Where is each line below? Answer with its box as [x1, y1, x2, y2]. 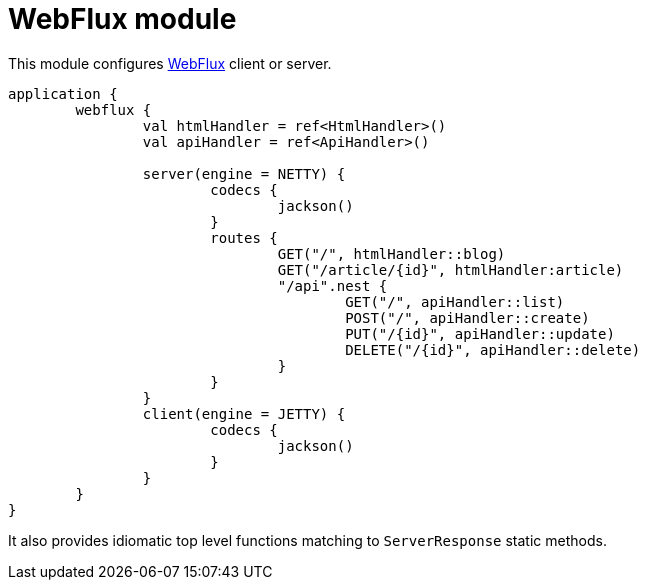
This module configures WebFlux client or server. [8, 54, 332, 72]
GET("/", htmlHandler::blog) [277, 245, 506, 262]
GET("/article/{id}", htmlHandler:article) [277, 261, 624, 278]
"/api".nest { [277, 277, 388, 294]
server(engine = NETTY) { [142, 165, 346, 182]
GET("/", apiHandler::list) [345, 293, 565, 310]
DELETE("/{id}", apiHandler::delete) [345, 341, 641, 358]
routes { [210, 229, 278, 246]
